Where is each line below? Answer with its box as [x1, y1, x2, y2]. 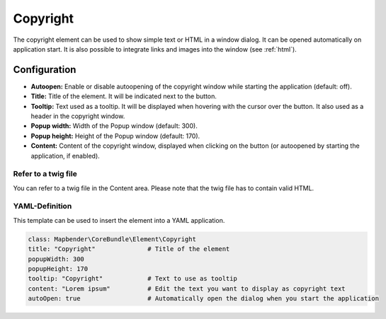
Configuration [13, 64, 76, 76]
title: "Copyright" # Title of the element [28, 245, 230, 253]
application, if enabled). [30, 151, 101, 160]
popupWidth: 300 [28, 255, 85, 263]
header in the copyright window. [30, 112, 125, 120]
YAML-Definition [13, 202, 72, 211]
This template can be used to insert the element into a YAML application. [13, 216, 225, 224]
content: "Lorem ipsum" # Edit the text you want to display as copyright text [28, 284, 346, 293]
